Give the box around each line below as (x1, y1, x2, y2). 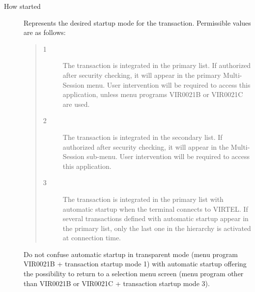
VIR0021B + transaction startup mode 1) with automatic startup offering (24, 259, 247, 269)
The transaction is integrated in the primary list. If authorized (62, 60, 251, 70)
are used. (62, 98, 90, 109)
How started (4, 1, 41, 11)
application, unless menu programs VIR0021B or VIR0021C (62, 89, 243, 99)
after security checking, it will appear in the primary (62, 69, 221, 80)
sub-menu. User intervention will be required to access (86, 151, 250, 162)
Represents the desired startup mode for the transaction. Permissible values (24, 17, 251, 28)
